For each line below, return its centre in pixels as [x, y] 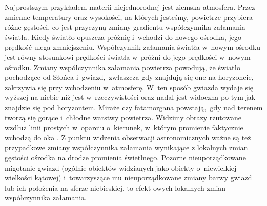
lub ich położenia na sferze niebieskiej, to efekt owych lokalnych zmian [115, 187]
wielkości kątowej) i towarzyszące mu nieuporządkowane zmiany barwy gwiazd [128, 178]
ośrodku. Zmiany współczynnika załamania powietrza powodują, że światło [123, 67]
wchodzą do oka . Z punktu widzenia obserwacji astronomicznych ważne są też [128, 137]
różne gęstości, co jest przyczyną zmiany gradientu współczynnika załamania [125, 27]
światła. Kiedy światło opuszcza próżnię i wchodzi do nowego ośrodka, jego [123, 37]
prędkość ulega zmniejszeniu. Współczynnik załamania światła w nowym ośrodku [133, 47]
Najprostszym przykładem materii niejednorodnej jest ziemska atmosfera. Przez [130, 7]
